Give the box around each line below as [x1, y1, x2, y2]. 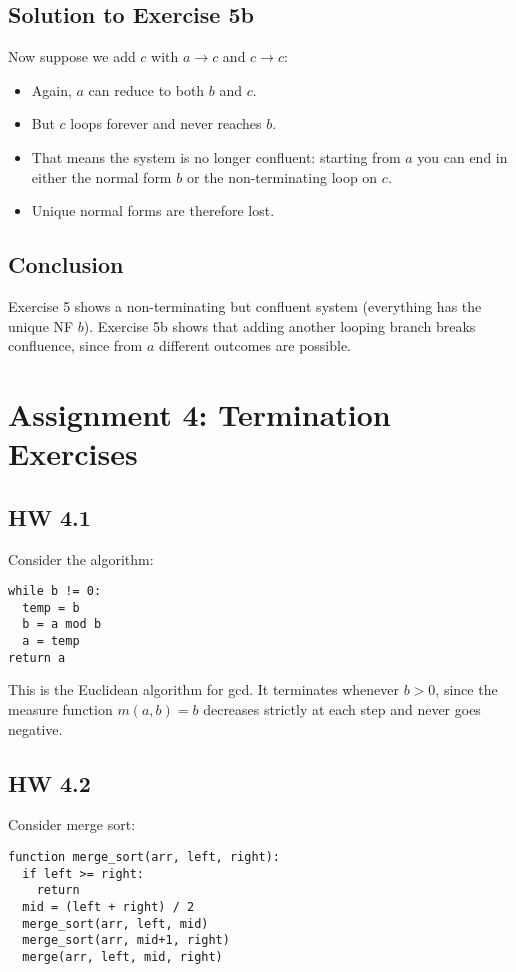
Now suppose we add [8, 46, 136, 67]
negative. [8, 718, 63, 739]
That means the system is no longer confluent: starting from [31, 146, 401, 167]
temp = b [22, 600, 80, 615]
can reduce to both [88, 79, 205, 100]
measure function [8, 698, 113, 719]
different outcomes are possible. [159, 335, 352, 356]
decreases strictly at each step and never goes [203, 698, 481, 719]
